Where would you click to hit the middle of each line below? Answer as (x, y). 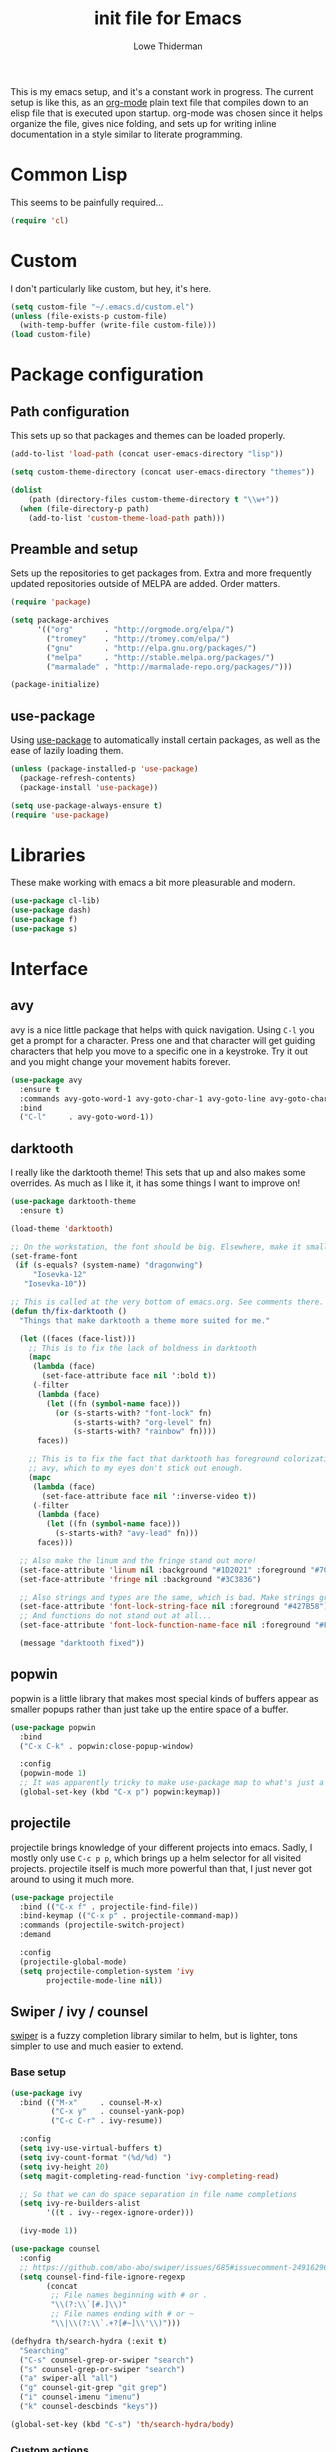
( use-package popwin (53, 1727)
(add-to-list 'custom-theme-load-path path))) (127, 518)
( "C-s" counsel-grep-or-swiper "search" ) (107, 2360)
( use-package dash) (51, 910)
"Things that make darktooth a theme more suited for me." (145, 1320)
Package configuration (107, 374)
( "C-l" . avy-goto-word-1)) (87, 1117)
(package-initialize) (55, 685)
